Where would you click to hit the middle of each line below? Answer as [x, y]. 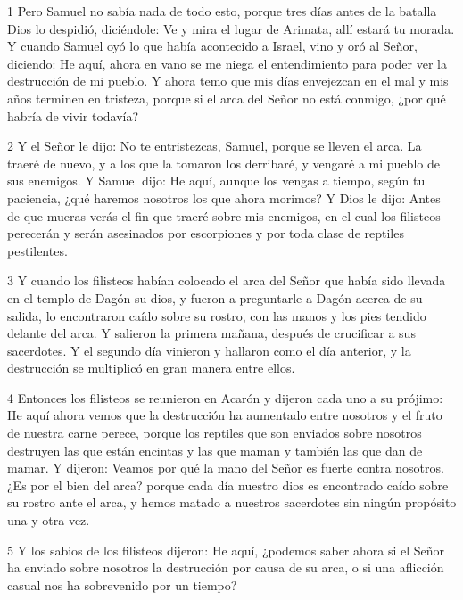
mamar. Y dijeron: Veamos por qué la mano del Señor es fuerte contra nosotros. [226, 468]
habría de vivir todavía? [73, 115]
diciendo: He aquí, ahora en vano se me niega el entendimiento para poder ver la [227, 63]
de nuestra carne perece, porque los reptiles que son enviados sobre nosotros [215, 433]
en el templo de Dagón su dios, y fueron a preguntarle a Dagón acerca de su [215, 297]
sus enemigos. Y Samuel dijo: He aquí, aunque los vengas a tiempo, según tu [216, 181]
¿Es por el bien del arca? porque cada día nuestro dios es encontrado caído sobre [228, 485]
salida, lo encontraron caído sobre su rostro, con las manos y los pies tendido [217, 315]
